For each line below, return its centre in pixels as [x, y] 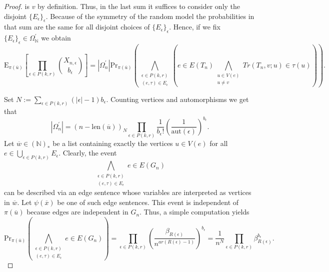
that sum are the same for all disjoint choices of [77, 27]
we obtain [56, 38]
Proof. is [17, 6]
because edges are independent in [77, 212]
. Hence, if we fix [195, 27]
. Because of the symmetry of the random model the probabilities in [150, 16]
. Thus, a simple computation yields [194, 212]
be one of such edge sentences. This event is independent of [148, 202]
